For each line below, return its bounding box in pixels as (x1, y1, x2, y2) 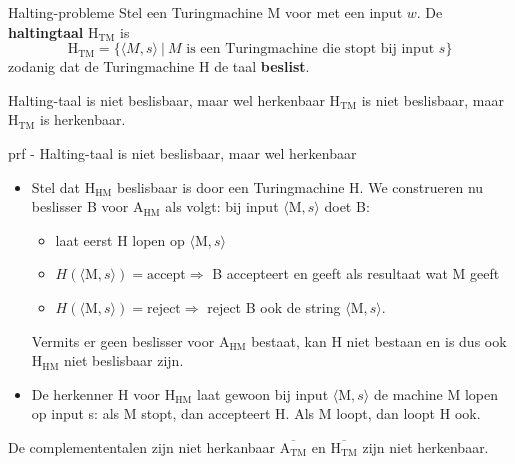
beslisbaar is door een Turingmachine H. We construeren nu (116, 176, 484, 197)
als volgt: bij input (165, 196, 279, 217)
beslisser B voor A (31, 196, 144, 217)
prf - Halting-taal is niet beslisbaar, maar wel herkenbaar (8, 142, 357, 163)
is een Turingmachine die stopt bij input (186, 42, 435, 57)
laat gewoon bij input (197, 383, 329, 404)
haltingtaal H (8, 21, 99, 42)
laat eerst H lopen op (55, 229, 185, 250)
